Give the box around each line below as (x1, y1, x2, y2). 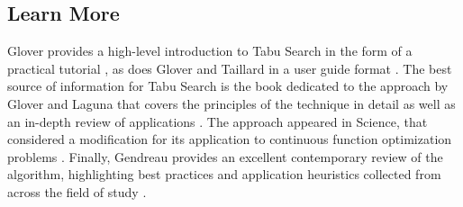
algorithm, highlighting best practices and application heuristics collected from (7, 165, 441, 184)
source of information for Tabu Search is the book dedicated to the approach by (7, 76, 449, 95)
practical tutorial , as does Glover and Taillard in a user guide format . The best (7, 58, 452, 77)
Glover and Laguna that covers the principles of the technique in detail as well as (7, 94, 456, 112)
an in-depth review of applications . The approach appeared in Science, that (7, 112, 428, 130)
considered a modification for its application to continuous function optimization (7, 130, 452, 148)
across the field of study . (7, 182, 147, 201)
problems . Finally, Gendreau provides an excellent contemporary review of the (7, 147, 443, 166)
